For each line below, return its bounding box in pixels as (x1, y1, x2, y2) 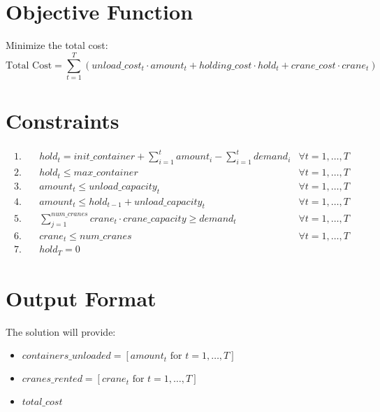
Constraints (6, 106, 119, 135)
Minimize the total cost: (6, 38, 108, 52)
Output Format (6, 283, 156, 312)
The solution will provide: (6, 324, 116, 339)
